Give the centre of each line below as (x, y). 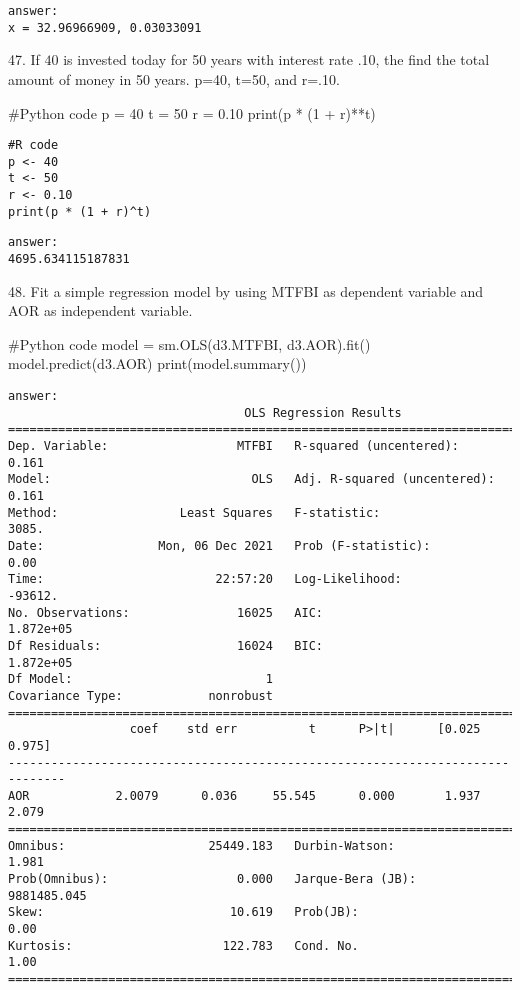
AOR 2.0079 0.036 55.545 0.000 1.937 (244, 795)
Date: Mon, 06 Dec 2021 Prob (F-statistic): (219, 545)
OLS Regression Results (323, 412)
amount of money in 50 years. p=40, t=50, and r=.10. (174, 78)
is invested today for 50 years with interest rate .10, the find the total (276, 59)
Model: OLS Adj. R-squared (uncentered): (251, 479)
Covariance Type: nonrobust (140, 695)
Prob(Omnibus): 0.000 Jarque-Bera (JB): (212, 879)
